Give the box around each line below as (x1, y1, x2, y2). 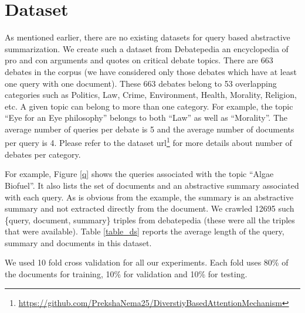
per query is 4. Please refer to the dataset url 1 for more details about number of (5, 135, 292, 149)
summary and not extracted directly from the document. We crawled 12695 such (5, 202, 294, 215)
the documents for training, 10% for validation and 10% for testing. (5, 268, 248, 280)
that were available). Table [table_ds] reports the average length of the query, (5, 225, 284, 237)
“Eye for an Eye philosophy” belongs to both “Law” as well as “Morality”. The (5, 111, 288, 124)
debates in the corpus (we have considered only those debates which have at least (5, 65, 297, 77)
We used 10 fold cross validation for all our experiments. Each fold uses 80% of (5, 256, 289, 268)
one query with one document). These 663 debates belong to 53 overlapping (5, 77, 277, 89)
